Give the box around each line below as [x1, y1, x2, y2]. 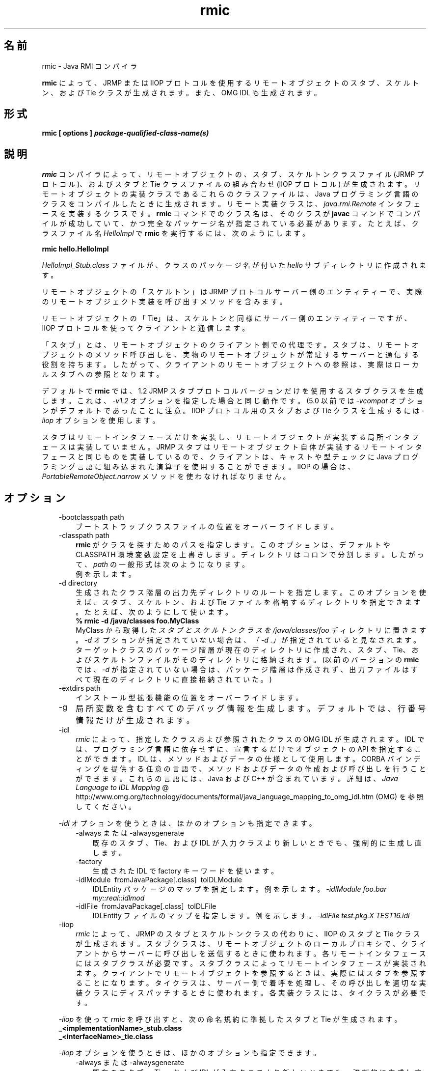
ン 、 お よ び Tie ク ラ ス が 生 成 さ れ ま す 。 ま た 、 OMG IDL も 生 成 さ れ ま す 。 [42, 88, 321, 97]
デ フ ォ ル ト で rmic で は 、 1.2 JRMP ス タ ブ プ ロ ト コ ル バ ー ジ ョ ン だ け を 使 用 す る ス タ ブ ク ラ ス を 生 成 [42, 387, 424, 395]
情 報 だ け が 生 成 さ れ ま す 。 [76, 715, 194, 726]
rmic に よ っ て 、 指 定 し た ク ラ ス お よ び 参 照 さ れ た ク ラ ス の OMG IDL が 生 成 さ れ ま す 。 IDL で [76, 735, 425, 744]
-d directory [58, 579, 98, 588]
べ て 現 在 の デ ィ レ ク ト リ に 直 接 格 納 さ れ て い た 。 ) [76, 675, 272, 684]
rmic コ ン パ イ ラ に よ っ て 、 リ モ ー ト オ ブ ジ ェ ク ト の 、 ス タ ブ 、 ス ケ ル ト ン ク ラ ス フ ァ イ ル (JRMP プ [42, 170, 424, 179]
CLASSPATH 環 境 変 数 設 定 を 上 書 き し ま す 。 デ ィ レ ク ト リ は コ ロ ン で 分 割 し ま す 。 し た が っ [76, 550, 424, 559]
